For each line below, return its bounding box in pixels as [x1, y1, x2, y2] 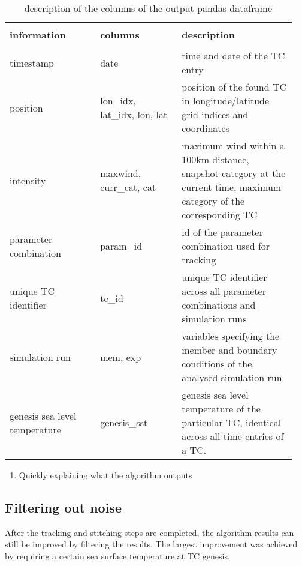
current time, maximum [182, 180, 282, 194]
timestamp [10, 55, 54, 70]
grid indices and [182, 107, 249, 121]
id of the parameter [182, 225, 263, 239]
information [10, 28, 66, 41]
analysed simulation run [182, 370, 282, 384]
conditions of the [182, 357, 252, 370]
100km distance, [182, 152, 249, 166]
